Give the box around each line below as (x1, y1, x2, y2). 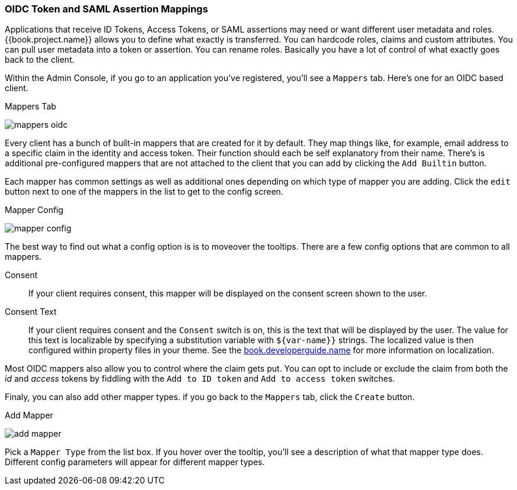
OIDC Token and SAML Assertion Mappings (5, 3, 208, 15)
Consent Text (5, 307, 57, 317)
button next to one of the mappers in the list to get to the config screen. (5, 186, 283, 197)
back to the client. (5, 54, 75, 65)
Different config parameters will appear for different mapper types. (5, 457, 265, 468)
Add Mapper (5, 410, 53, 421)
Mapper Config (5, 205, 64, 215)
